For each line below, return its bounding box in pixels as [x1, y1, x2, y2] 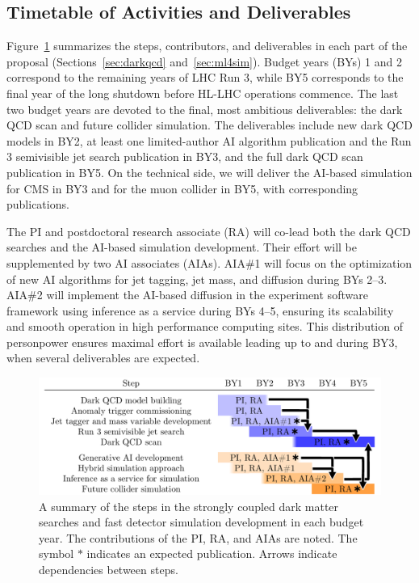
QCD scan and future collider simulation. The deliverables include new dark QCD [6, 116, 413, 133]
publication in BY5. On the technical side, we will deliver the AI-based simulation [6, 163, 413, 180]
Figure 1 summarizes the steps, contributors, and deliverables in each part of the [6, 37, 408, 54]
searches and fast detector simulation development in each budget [39, 513, 364, 530]
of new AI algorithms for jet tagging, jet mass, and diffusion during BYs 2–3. [6, 270, 388, 287]
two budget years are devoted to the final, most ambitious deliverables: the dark [6, 100, 403, 117]
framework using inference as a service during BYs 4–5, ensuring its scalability [6, 302, 394, 319]
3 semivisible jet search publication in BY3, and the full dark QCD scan [6, 148, 363, 165]
